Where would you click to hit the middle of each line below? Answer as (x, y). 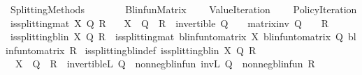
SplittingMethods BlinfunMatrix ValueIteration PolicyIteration (183, 9)
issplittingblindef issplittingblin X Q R (171, 50)
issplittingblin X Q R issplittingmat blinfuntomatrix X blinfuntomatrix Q (176, 36)
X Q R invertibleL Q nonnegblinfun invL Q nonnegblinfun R (165, 64)
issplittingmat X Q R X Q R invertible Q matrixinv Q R (169, 23)
